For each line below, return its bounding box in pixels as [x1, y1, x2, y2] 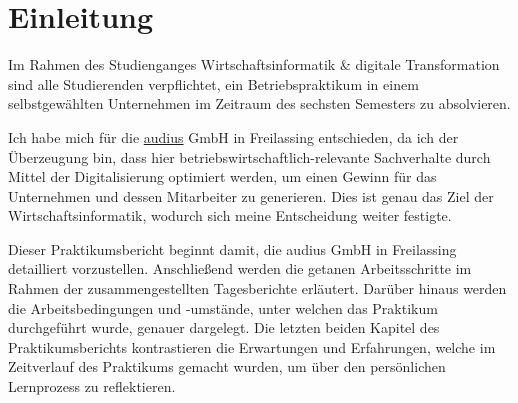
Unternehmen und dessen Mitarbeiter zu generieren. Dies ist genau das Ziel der [8, 185, 494, 206]
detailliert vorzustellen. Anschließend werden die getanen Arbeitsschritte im [8, 258, 472, 279]
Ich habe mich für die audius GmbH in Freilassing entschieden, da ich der [8, 126, 459, 147]
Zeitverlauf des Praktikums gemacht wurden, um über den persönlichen [8, 356, 446, 377]
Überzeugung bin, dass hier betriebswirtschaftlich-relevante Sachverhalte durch [8, 146, 491, 167]
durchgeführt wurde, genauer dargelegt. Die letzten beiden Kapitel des [8, 317, 440, 338]
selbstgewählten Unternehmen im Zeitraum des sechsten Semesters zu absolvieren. [8, 93, 511, 114]
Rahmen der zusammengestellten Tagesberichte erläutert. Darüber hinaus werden [8, 278, 507, 299]
